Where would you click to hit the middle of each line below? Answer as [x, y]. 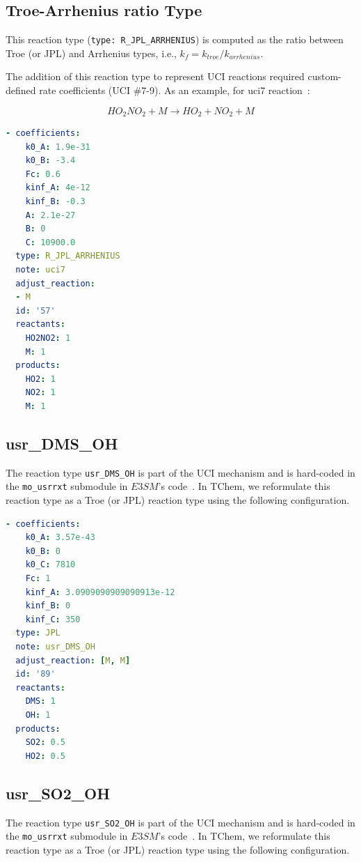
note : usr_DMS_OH [55, 647]
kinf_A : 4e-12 [58, 188]
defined [21, 90]
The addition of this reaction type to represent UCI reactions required [155, 76]
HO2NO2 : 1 [48, 338]
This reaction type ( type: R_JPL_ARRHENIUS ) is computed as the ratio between [175, 39]
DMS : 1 [40, 701]
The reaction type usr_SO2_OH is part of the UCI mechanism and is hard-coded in [180, 822]
